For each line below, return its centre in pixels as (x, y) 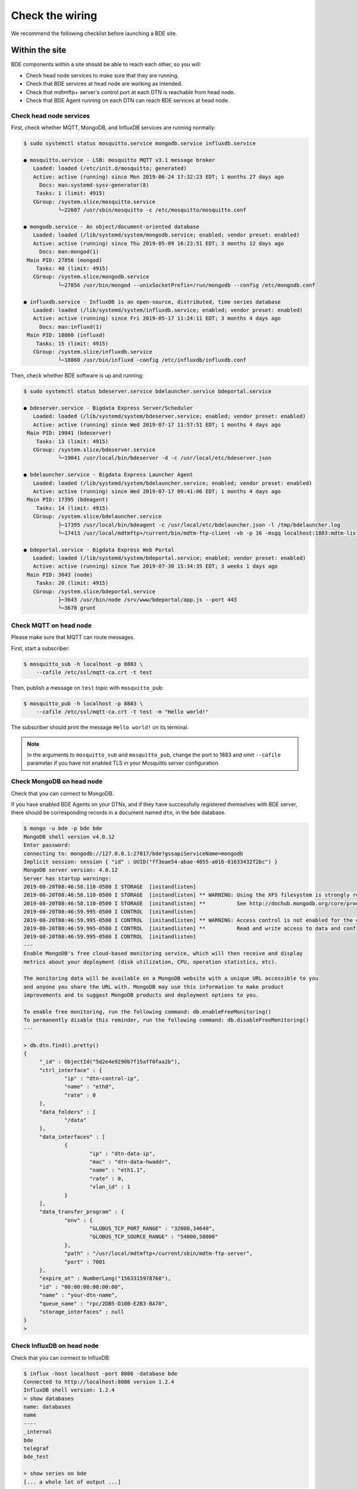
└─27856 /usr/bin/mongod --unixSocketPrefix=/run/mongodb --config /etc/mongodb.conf (187, 285)
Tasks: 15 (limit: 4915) (72, 343)
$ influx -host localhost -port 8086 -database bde (101, 1373)
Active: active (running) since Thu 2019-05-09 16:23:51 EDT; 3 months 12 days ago (159, 243)
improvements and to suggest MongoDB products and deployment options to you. (141, 995)
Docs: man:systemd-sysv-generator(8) (94, 185)
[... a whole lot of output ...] (72, 1482)
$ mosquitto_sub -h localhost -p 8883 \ (83, 664)
